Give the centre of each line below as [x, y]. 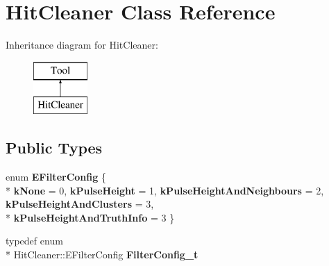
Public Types [54, 148]
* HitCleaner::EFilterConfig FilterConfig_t [102, 255]
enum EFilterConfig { [56, 177]
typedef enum [34, 241]
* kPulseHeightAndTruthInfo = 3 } [90, 217]
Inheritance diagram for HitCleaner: [82, 45]
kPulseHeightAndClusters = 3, [80, 204]
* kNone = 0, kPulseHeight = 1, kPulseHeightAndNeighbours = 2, [165, 190]
